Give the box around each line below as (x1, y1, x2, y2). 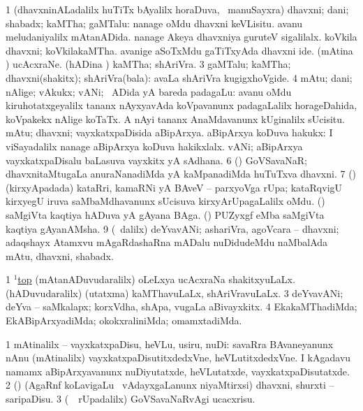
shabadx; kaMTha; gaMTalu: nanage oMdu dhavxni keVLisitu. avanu (6, 15, 303, 30)
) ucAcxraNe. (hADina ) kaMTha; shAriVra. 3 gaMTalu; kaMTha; (6, 57, 291, 71)
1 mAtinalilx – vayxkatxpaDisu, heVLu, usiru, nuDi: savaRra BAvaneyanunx (6, 336, 334, 351)
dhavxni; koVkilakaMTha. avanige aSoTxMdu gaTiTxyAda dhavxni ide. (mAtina (6, 43, 353, 57)
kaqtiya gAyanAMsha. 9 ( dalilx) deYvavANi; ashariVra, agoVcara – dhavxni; (6, 221, 339, 236)
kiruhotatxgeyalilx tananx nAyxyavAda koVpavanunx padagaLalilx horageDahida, (6, 98, 357, 113)
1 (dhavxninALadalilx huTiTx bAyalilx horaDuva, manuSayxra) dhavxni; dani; (6, 2, 349, 16)
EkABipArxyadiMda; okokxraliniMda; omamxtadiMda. (6, 313, 242, 328)
